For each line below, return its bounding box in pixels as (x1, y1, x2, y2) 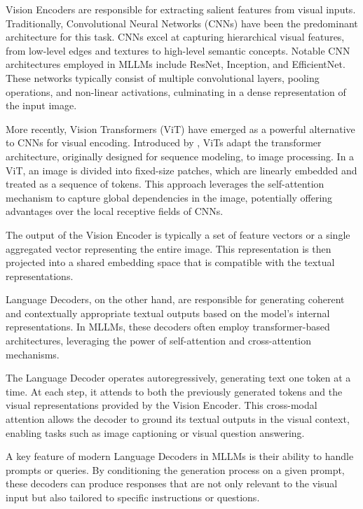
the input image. (6, 98, 77, 113)
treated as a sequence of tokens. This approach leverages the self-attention (6, 176, 324, 191)
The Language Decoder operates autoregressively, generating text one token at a (6, 370, 351, 385)
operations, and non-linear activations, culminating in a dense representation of (6, 84, 346, 99)
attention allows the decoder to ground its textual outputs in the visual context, (6, 412, 350, 426)
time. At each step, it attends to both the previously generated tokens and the (6, 384, 343, 398)
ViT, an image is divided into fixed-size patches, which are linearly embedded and (6, 162, 357, 177)
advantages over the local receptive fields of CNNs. (6, 204, 224, 218)
